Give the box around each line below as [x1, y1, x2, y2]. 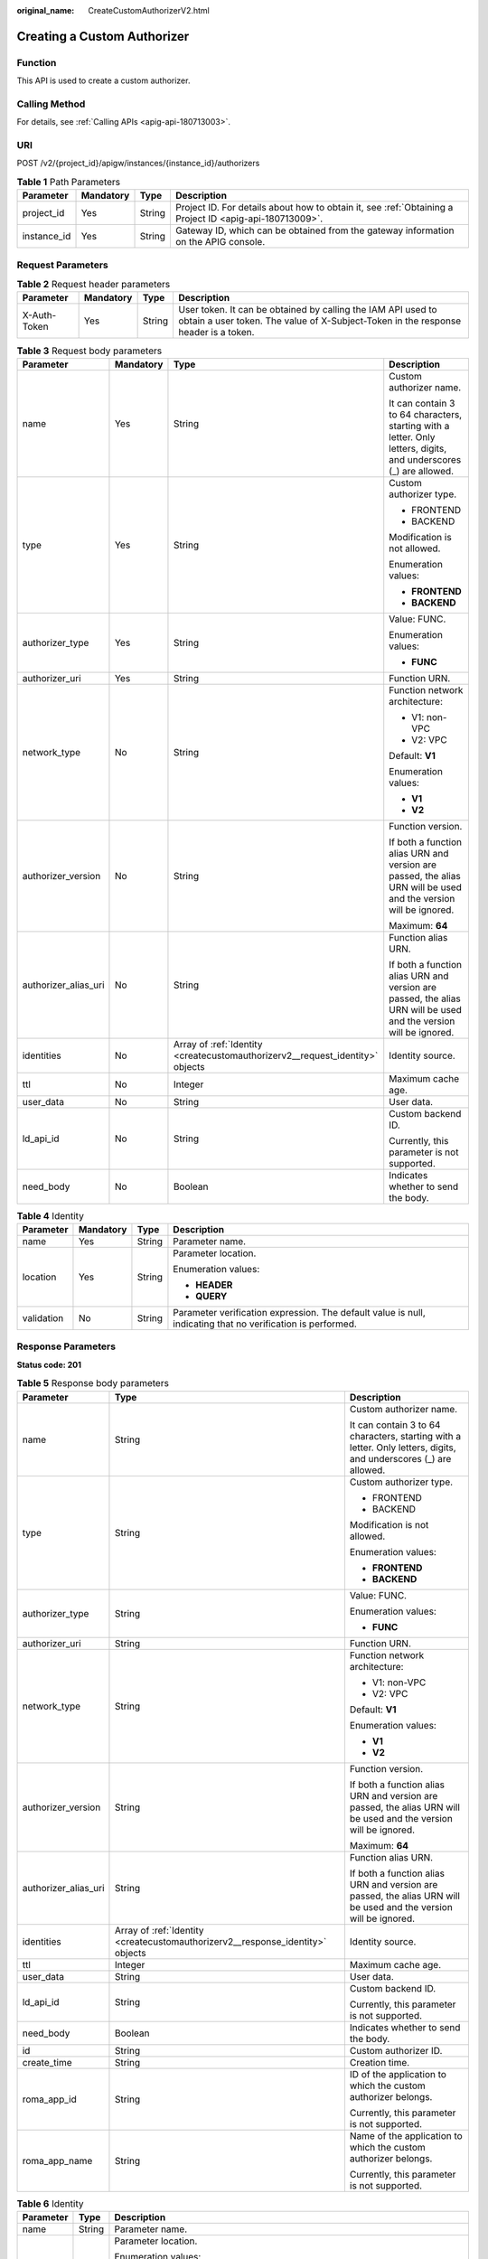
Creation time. [349, 2056, 410, 2068]
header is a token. [177, 326, 255, 339]
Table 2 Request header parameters [16, 278, 171, 291]
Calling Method [16, 98, 86, 110]
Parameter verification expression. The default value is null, [173, 1307, 426, 1319]
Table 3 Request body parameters [16, 344, 163, 357]
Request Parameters [16, 258, 108, 271]
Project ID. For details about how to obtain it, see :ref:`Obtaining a [174, 202, 454, 214]
